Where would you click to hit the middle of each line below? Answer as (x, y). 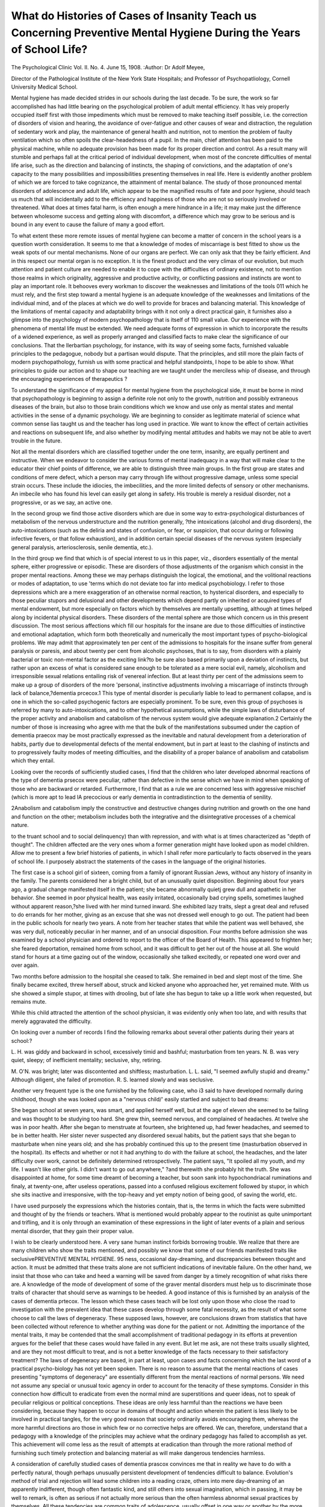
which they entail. (33, 761)
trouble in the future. (37, 441)
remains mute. (29, 1001)
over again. (25, 965)
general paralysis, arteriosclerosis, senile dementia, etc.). (82, 547)
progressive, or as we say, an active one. (62, 502)
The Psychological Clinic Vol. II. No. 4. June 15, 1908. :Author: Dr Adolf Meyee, (108, 68)
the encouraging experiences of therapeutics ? (69, 379)
